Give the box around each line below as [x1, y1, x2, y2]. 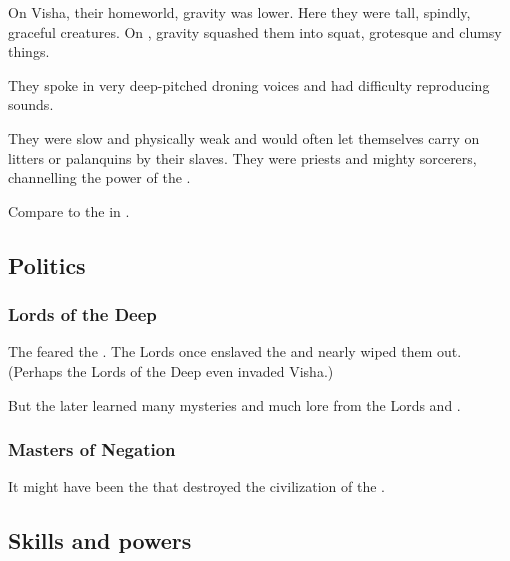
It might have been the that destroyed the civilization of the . [8, 476, 385, 497]
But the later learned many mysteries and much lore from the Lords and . [8, 394, 461, 415]
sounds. [8, 94, 54, 115]
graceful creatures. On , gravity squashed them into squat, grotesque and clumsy [8, 21, 502, 42]
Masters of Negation [8, 437, 176, 462]
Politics [8, 249, 86, 280]
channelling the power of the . [8, 167, 191, 188]
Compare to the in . [8, 200, 130, 221]
